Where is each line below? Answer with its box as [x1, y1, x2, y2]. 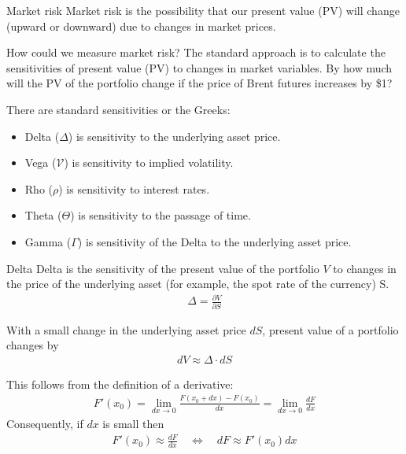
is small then [102, 415, 164, 431]
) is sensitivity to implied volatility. [64, 154, 234, 171]
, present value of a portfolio [262, 321, 399, 338]
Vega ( [24, 154, 57, 171]
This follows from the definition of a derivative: [6, 375, 234, 392]
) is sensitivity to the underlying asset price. [68, 127, 281, 144]
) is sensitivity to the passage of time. [70, 207, 251, 223]
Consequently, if [6, 415, 83, 431]
